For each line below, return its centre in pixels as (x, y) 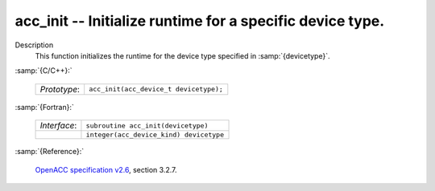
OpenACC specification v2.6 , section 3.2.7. (106, 169)
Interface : (58, 126)
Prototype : (60, 89)
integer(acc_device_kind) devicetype (155, 135)
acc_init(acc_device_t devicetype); (156, 89)
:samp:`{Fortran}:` (44, 107)
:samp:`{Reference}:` (50, 152)
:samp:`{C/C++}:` (43, 71)
